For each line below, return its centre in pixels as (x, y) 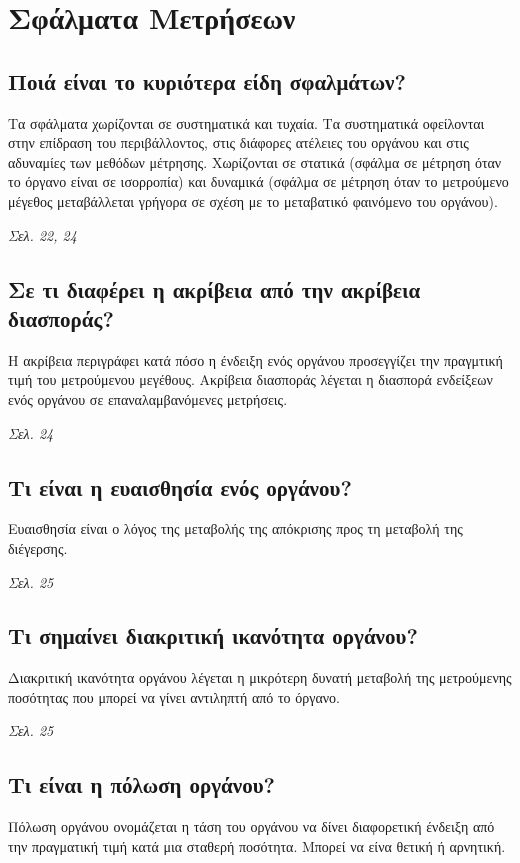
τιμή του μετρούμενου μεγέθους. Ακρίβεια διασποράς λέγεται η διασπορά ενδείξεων (250, 379)
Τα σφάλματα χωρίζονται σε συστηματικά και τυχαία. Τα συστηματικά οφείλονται (246, 122)
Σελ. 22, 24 (42, 234)
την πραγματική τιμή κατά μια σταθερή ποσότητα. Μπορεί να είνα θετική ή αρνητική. (257, 845)
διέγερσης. (38, 547)
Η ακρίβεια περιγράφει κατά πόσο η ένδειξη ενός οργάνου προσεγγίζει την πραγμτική (255, 359)
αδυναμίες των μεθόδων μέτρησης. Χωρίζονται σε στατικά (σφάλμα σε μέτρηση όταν (255, 161)
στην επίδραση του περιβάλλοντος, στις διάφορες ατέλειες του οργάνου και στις (238, 142)
